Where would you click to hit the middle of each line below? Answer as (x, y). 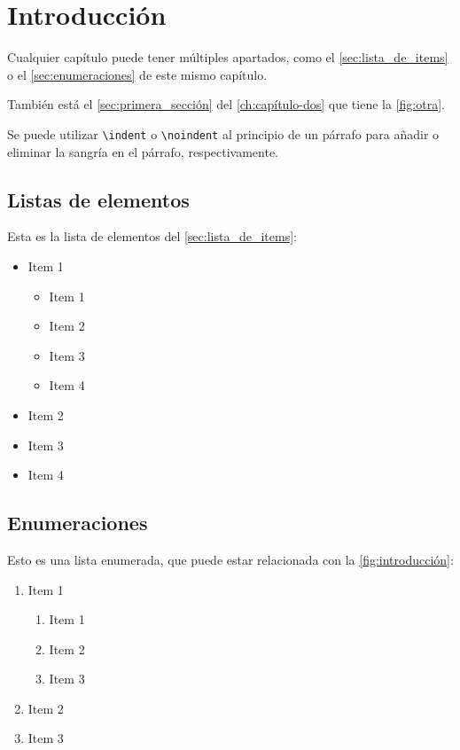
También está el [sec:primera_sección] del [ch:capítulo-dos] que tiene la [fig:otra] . (226, 104)
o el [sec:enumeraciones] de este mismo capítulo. (137, 74)
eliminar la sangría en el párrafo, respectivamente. (143, 151)
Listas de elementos (98, 199)
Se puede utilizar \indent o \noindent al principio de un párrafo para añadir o (223, 133)
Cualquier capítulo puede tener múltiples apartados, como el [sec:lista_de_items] (228, 57)
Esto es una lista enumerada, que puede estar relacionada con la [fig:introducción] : (230, 559)
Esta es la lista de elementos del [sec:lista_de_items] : (152, 236)
